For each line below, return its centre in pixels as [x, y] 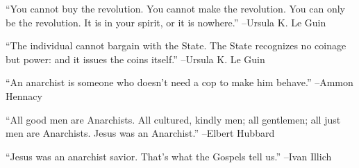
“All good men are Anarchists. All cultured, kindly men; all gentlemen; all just [173, 119]
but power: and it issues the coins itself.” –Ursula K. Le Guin [135, 59]
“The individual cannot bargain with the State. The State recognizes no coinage [176, 45]
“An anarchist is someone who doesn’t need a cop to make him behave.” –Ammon [179, 82]
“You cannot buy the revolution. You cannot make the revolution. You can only [175, 8]
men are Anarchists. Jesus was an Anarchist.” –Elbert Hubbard [140, 133]
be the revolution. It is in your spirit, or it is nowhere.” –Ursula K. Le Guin [166, 22]
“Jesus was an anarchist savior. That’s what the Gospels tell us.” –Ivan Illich [169, 156]
